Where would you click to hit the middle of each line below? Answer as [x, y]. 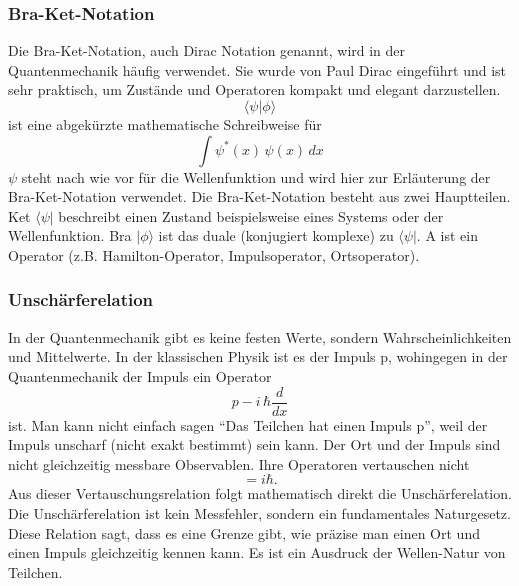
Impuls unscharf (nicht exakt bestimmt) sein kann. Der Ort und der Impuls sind [254, 444]
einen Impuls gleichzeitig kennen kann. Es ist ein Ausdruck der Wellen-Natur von [257, 552]
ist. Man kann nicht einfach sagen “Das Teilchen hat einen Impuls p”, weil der [248, 424]
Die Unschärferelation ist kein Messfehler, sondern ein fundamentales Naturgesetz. [259, 513]
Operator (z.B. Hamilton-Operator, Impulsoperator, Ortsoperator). [214, 254]
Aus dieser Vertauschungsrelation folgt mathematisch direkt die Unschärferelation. [260, 493]
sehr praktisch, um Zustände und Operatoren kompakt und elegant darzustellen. [254, 89]
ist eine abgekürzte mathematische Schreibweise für [165, 124]
